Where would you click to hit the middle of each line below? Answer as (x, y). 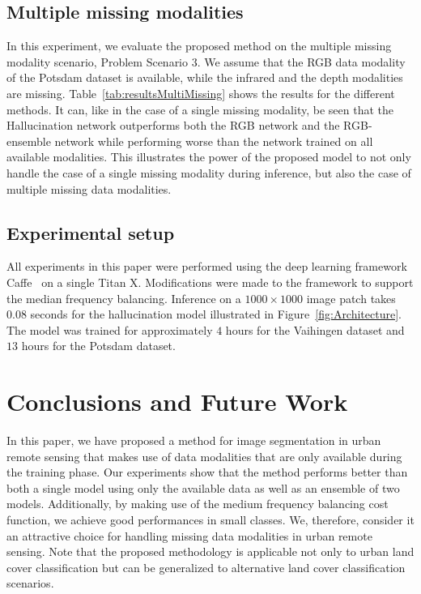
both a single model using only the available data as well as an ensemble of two (203, 487)
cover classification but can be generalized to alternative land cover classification (206, 567)
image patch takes (351, 298)
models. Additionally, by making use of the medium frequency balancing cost (198, 504)
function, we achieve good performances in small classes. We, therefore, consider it (210, 519)
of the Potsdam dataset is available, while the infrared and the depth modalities (205, 77)
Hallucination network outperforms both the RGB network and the (173, 125)
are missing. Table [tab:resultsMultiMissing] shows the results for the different (201, 93)
